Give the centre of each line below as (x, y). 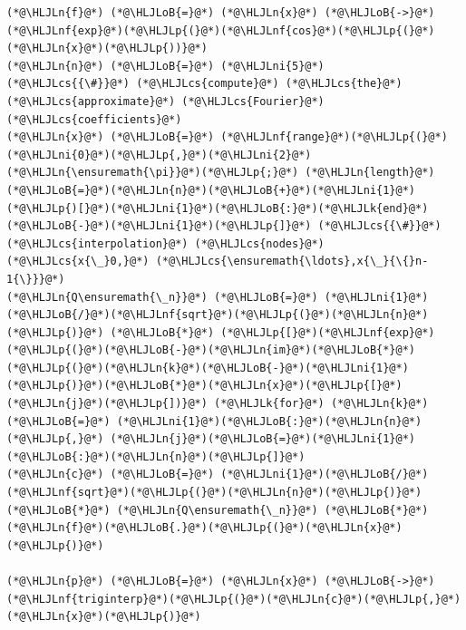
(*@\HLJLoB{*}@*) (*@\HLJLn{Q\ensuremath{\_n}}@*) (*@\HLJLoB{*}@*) (218, 510)
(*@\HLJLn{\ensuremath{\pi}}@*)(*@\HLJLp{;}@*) (153, 173)
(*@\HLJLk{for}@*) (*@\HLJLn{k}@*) (321, 404)
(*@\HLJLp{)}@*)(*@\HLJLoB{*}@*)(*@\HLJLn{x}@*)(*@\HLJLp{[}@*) (204, 386)
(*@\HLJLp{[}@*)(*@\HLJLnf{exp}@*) (328, 332)
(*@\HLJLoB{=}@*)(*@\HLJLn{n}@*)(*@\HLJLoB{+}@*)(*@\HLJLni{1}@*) (211, 190)
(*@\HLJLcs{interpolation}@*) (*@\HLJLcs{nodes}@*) (165, 243)
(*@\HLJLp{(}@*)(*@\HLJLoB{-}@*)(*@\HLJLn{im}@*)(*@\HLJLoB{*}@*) (211, 350)
